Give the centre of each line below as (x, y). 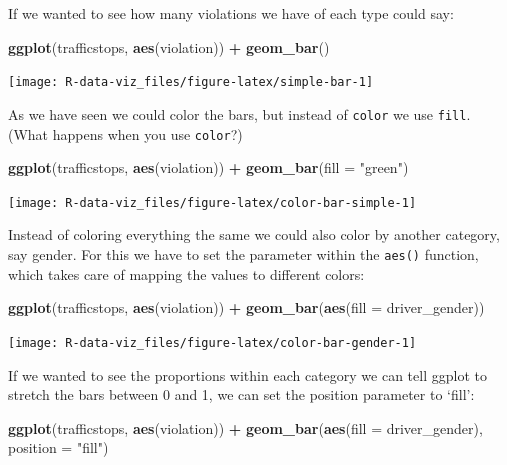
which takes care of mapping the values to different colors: (186, 273)
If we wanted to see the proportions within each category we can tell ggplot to (247, 374)
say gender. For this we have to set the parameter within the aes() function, (243, 254)
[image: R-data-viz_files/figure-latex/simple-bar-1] (191, 82)
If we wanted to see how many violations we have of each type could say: (231, 13)
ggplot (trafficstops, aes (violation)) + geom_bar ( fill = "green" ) (208, 167)
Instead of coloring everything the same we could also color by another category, (254, 234)
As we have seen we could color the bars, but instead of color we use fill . (239, 113)
